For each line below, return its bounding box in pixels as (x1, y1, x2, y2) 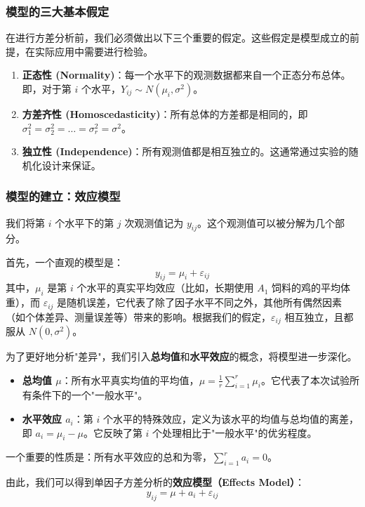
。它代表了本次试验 (260, 372, 350, 387)
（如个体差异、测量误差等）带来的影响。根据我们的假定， (6, 309, 271, 324)
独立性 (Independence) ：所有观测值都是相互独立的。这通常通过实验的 (22, 144, 349, 159)
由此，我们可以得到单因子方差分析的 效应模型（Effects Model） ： (6, 475, 305, 489)
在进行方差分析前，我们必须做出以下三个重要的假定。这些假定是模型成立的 (6, 30, 350, 45)
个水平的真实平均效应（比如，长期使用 (77, 280, 254, 295)
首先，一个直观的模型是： (6, 254, 124, 269)
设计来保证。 (41, 157, 101, 172)
